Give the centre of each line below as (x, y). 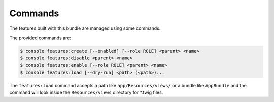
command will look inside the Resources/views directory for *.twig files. (86, 93)
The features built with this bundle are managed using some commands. (85, 28)
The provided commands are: (40, 38)
